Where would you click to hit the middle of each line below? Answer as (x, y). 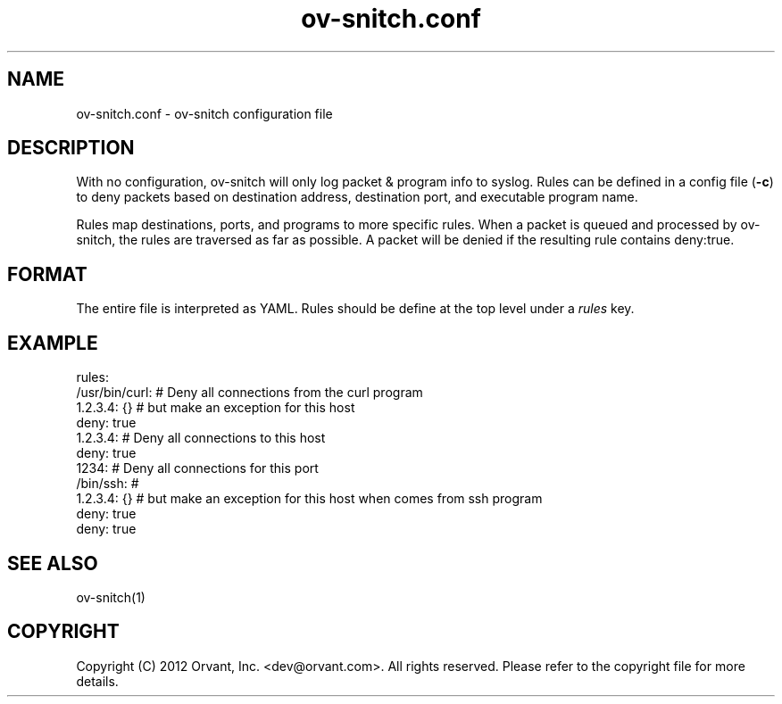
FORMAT (47, 274)
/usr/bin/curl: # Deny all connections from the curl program (250, 393)
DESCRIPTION (71, 148)
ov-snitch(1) (111, 597)
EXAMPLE (53, 343)
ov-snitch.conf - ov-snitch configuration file (204, 113)
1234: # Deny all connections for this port (197, 468)
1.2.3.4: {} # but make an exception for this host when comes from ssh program (309, 499)
